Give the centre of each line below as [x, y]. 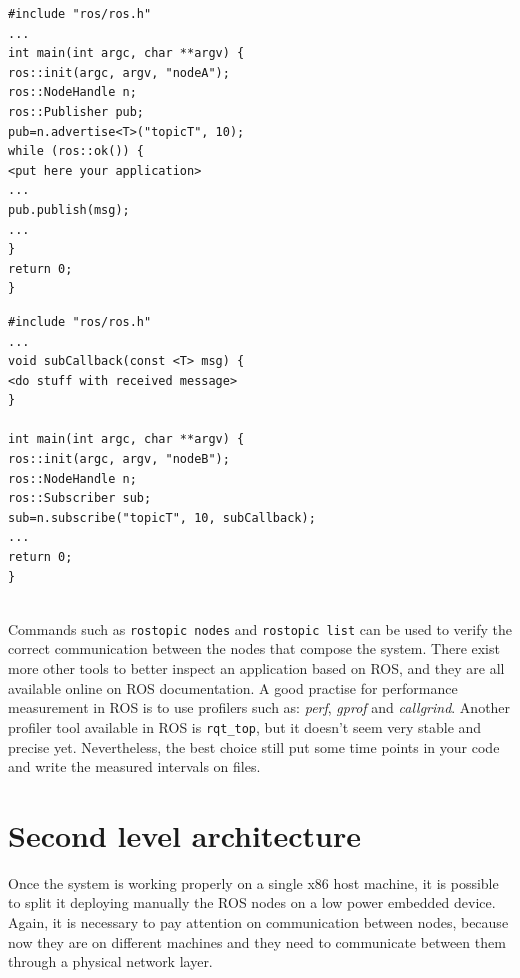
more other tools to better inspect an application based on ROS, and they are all [256, 668]
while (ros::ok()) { [76, 151]
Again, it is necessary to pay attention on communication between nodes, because [258, 922]
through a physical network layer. [110, 961]
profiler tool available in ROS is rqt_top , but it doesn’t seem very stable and [245, 726]
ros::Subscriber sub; [80, 498]
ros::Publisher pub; [76, 111]
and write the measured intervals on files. [134, 766]
